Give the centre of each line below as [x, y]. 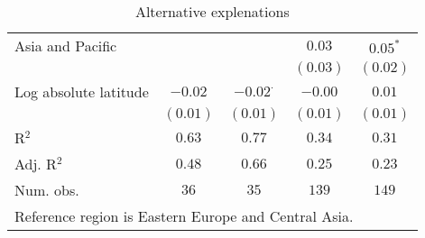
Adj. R [36, 164]
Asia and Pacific [66, 46]
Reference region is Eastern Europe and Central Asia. [184, 216]
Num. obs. [47, 190]
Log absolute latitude [82, 92]
